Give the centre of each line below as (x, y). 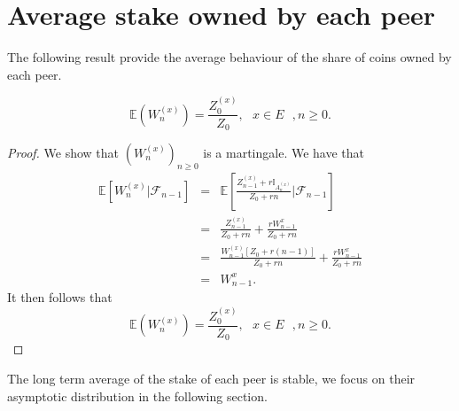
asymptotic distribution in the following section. (137, 395)
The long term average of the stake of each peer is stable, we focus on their (211, 379)
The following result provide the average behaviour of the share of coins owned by (229, 57)
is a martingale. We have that (284, 153)
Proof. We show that (63, 153)
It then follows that (60, 297)
